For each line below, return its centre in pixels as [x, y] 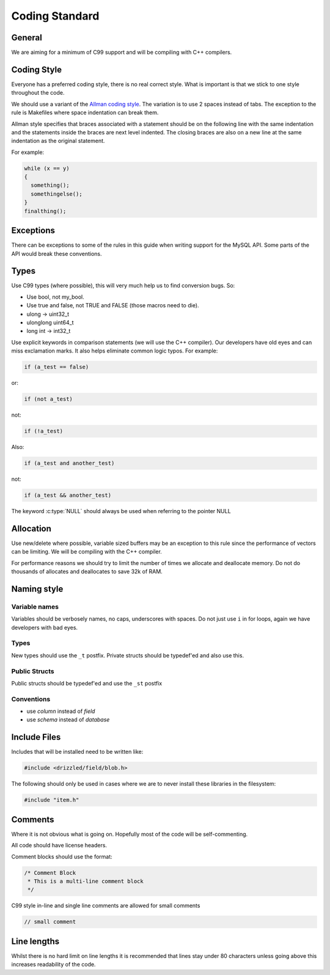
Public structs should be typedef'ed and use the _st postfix [87, 683]
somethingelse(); [57, 194]
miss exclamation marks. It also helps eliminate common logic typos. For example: [115, 351]
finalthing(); [45, 211]
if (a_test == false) [57, 367]
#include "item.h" [52, 800]
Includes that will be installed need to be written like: [77, 752]
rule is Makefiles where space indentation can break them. [85, 112]
